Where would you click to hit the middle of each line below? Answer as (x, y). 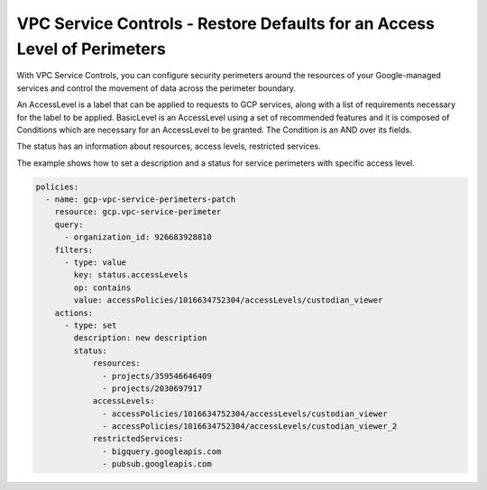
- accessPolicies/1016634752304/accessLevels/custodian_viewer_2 (250, 426)
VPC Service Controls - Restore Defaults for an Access (225, 23)
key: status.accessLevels (131, 275)
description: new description (140, 338)
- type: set (91, 325)
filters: (74, 250)
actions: (74, 313)
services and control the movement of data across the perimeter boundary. (156, 88)
